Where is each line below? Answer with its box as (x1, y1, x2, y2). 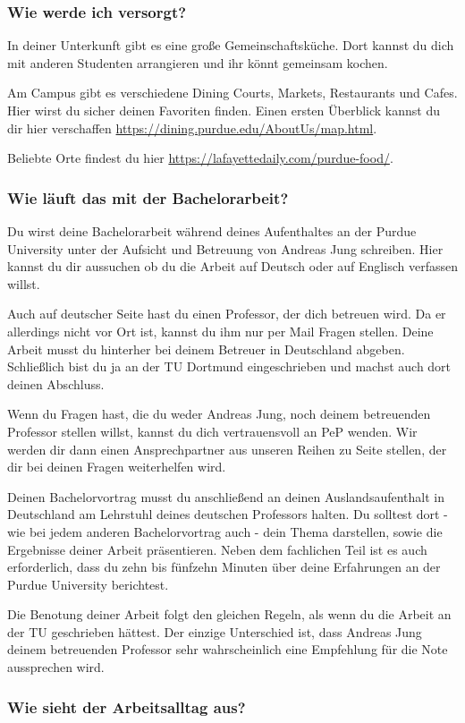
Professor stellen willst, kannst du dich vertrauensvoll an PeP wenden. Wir (7, 421, 418, 440)
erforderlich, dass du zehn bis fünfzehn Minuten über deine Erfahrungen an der (7, 557, 441, 576)
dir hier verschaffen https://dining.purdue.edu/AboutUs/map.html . (7, 118, 377, 137)
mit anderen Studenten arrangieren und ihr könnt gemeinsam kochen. (7, 53, 388, 72)
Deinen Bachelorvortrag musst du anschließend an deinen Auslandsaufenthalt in (7, 487, 444, 506)
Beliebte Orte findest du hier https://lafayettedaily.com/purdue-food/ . (7, 149, 393, 167)
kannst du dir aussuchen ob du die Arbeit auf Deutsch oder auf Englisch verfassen (7, 257, 458, 276)
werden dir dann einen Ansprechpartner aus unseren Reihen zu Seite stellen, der (7, 439, 447, 458)
